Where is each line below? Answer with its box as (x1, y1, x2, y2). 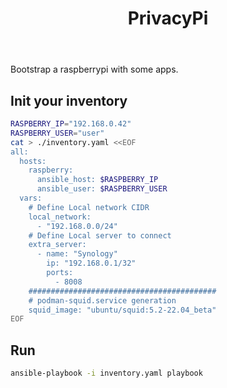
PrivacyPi (127, 7, 209, 30)
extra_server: (28, 240, 87, 250)
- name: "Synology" (36, 249, 118, 259)
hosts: (19, 156, 47, 166)
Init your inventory (10, 92, 128, 109)
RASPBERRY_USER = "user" (10, 128, 105, 138)
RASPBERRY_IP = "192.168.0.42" (10, 119, 132, 129)
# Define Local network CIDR (28, 202, 150, 212)
